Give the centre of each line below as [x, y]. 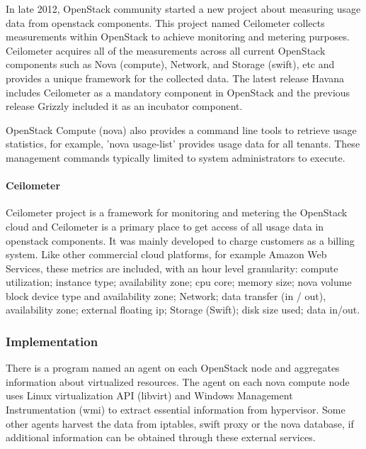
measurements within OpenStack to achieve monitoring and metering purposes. [178, 37]
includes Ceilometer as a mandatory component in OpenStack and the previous [178, 92]
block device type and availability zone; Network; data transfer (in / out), [166, 295]
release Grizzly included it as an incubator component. [124, 106]
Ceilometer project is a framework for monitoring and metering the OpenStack [177, 212]
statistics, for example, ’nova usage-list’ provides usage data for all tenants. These [183, 144]
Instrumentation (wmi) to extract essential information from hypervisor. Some [176, 410]
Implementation [52, 341]
